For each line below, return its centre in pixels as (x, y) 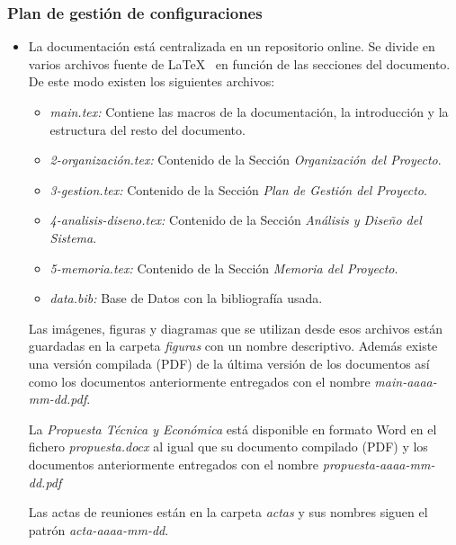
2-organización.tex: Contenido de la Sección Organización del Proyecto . (246, 160)
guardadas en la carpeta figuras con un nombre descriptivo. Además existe (233, 346)
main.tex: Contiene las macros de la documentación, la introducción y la (249, 112)
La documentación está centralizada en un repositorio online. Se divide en (232, 46)
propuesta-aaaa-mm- (379, 464)
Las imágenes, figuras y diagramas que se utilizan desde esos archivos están (236, 328)
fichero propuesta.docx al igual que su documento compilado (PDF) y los (228, 447)
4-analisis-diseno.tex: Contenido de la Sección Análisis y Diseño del (236, 220)
